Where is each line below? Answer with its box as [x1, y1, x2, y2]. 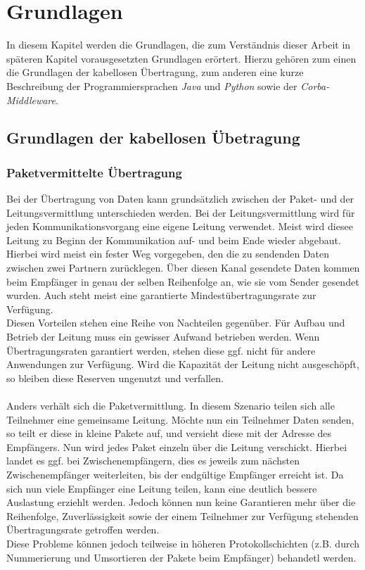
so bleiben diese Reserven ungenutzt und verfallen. [6, 370, 224, 385]
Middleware [6, 92, 56, 107]
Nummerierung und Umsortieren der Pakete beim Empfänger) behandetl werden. [6, 550, 357, 564]
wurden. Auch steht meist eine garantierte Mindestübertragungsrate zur [6, 288, 316, 303]
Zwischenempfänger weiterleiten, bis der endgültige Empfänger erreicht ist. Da [6, 467, 344, 481]
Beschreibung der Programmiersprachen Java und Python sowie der [6, 78, 297, 93]
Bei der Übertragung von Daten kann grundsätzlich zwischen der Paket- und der [6, 191, 354, 206]
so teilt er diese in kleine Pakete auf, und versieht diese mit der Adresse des [6, 426, 332, 441]
